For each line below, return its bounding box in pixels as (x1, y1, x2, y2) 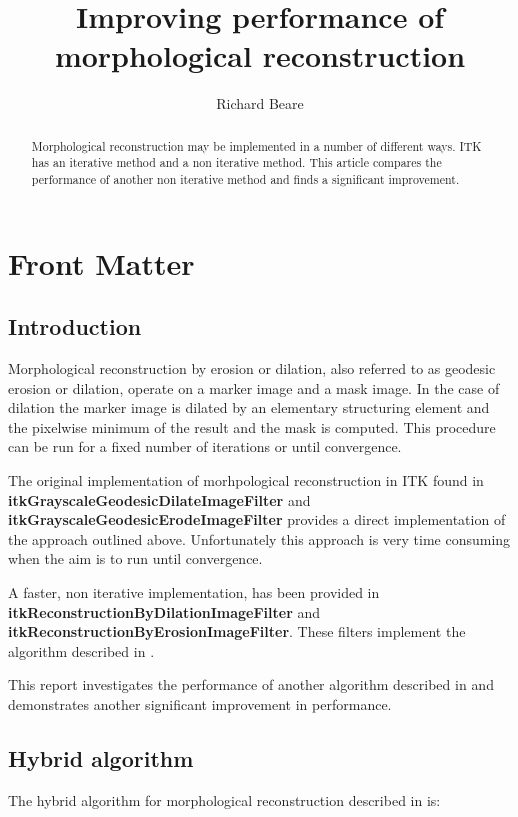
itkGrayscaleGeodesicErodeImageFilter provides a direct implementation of (8, 509, 506, 530)
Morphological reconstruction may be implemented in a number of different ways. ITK (31, 137, 482, 154)
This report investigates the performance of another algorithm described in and (8, 674, 494, 695)
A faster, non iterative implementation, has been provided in (8, 582, 380, 602)
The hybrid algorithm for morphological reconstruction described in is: (8, 789, 441, 810)
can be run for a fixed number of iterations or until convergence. (8, 436, 402, 457)
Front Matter (8, 242, 195, 283)
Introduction (8, 311, 142, 342)
